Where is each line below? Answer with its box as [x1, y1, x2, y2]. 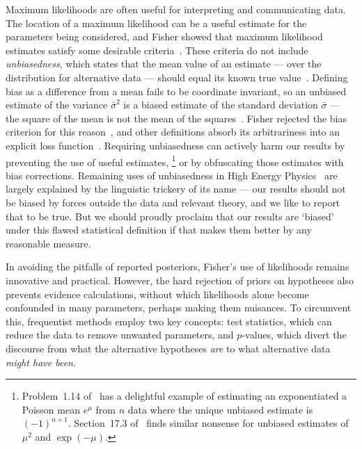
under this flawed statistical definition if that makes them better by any [6, 222, 312, 237]
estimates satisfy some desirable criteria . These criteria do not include [6, 42, 308, 57]
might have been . [6, 354, 76, 369]
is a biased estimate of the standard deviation [123, 97, 318, 112]
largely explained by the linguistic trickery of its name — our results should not [6, 181, 346, 196]
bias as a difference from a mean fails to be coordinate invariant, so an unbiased [6, 83, 347, 98]
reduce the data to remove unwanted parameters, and [6, 327, 234, 342]
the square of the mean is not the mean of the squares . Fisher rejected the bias [6, 111, 347, 125]
